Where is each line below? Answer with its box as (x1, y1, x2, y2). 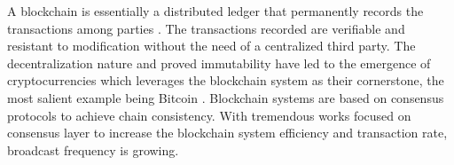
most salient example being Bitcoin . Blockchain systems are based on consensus (7, 88, 444, 106)
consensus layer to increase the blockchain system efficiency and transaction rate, (7, 123, 448, 142)
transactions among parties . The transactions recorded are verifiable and (7, 19, 405, 37)
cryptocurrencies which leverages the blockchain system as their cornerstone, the (7, 71, 444, 90)
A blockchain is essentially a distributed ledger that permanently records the (7, 2, 424, 20)
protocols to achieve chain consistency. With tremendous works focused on (7, 106, 411, 124)
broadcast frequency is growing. (7, 140, 179, 159)
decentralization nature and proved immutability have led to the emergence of (7, 53, 431, 72)
